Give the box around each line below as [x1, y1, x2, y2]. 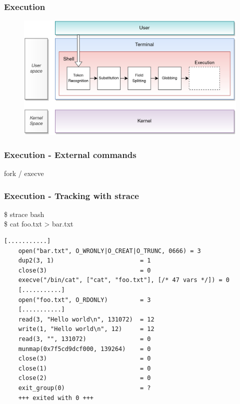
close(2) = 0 [18, 374, 151, 382]
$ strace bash [4, 208, 44, 219]
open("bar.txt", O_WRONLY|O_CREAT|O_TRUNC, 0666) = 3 [18, 247, 201, 254]
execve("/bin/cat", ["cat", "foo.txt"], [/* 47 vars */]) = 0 [18, 276, 230, 284]
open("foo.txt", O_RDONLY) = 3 [18, 296, 151, 303]
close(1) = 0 [18, 364, 151, 372]
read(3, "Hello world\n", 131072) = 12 [18, 315, 154, 323]
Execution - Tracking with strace [4, 189, 139, 201]
